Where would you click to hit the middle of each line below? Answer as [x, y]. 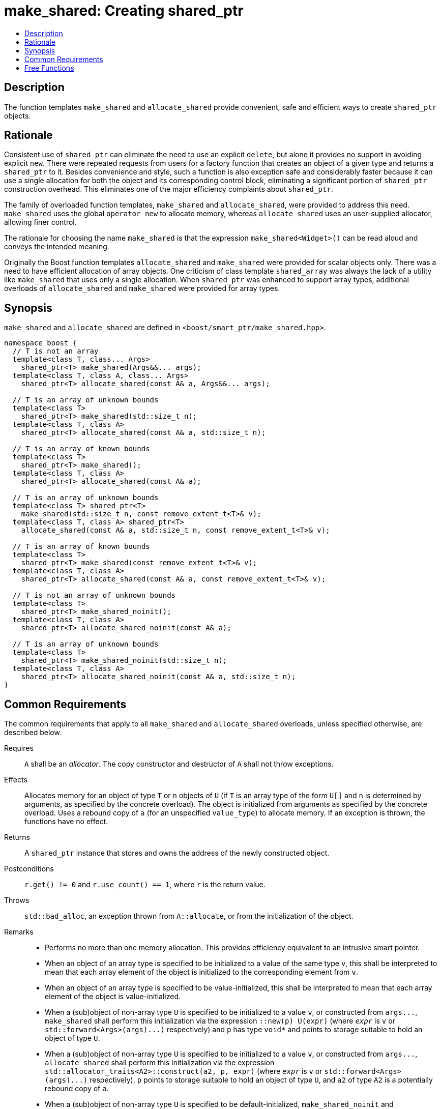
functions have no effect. [66, 822]
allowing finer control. [40, 222]
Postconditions [29, 869]
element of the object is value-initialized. [113, 997]
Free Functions [49, 68]
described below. [33, 733]
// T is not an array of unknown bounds [94, 595]
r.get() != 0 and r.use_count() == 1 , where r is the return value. [145, 885]
